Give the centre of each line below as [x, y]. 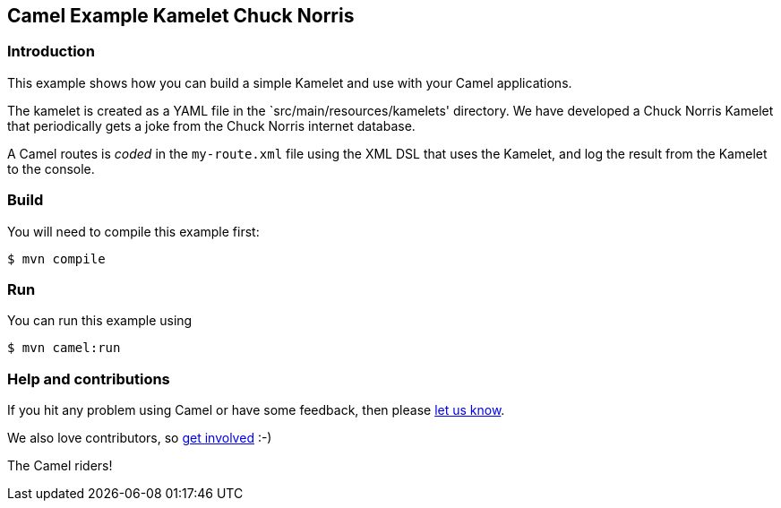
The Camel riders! [60, 466]
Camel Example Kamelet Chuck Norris [181, 16]
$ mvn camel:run [64, 348]
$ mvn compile [56, 258]
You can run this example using [100, 321]
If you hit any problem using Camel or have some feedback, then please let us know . [256, 410]
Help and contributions [89, 379]
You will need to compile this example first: [133, 231]
